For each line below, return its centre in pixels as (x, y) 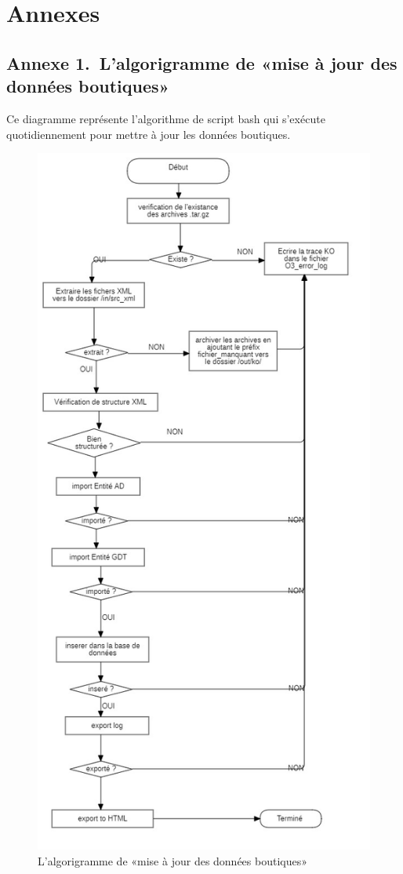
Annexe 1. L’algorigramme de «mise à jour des (202, 62)
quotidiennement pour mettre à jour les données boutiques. (149, 134)
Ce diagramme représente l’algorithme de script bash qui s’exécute (166, 118)
